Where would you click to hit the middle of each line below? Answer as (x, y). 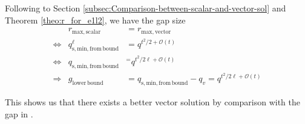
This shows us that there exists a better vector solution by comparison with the (153, 102)
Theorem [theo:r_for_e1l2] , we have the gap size (95, 20)
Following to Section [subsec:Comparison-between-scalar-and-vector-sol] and (146, 8)
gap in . (19, 113)
